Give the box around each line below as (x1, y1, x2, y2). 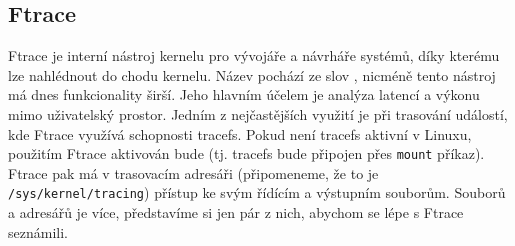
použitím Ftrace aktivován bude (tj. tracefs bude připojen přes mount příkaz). (8, 143, 485, 164)
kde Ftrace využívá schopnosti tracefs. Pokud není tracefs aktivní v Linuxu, (8, 123, 472, 144)
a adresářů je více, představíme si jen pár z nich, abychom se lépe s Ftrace (8, 202, 464, 223)
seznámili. (8, 221, 68, 242)
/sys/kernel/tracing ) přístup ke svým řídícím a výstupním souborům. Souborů (8, 182, 506, 203)
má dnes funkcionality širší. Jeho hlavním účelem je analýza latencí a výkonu (8, 84, 480, 105)
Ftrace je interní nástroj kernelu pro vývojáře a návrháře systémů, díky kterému (8, 45, 500, 66)
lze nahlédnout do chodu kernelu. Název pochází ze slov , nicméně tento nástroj (8, 64, 496, 85)
